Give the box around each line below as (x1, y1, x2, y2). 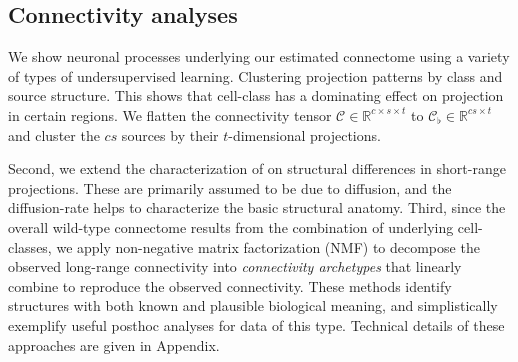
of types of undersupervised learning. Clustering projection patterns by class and (8, 65, 503, 86)
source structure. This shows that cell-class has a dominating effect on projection (8, 85, 504, 106)
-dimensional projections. (228, 124, 381, 145)
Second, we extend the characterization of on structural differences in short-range (8, 158, 506, 179)
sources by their (121, 124, 219, 145)
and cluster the (8, 124, 100, 145)
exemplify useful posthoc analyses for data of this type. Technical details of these (8, 314, 505, 335)
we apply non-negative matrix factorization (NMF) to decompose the (56, 236, 480, 257)
